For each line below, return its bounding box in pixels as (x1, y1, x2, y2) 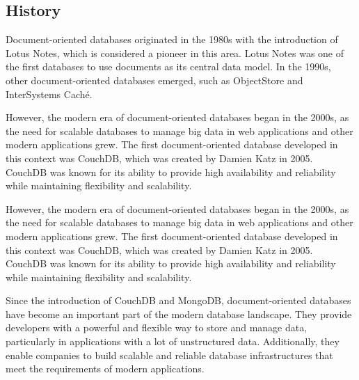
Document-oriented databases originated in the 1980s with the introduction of (6, 32, 338, 47)
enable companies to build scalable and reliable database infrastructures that (6, 347, 333, 362)
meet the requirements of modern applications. (6, 361, 205, 376)
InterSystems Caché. (6, 86, 93, 101)
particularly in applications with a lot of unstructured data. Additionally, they (6, 334, 340, 349)
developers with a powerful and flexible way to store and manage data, (6, 320, 308, 335)
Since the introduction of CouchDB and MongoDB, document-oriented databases (6, 293, 351, 308)
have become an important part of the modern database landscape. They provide (6, 306, 352, 321)
